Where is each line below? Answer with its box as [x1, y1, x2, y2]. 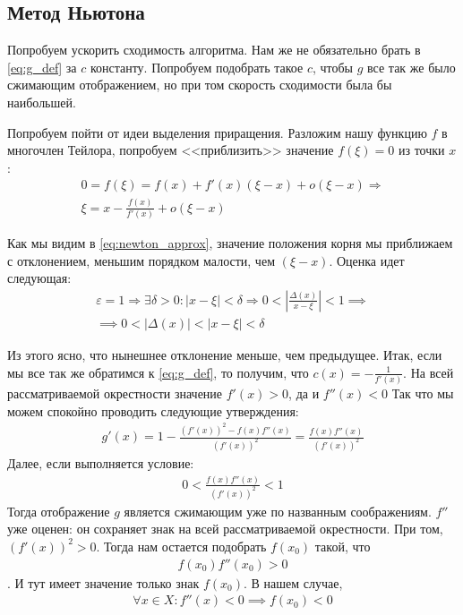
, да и [288, 383, 320, 402]
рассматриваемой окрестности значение [7, 383, 223, 402]
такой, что [314, 536, 371, 555]
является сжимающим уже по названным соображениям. [124, 501, 432, 520]
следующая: [7, 269, 72, 287]
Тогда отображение [7, 501, 110, 520]
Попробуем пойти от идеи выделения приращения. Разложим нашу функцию [7, 123, 427, 141]
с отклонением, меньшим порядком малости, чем [7, 251, 275, 269]
